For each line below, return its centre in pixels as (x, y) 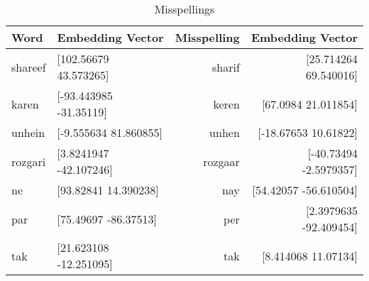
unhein (28, 132)
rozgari (29, 161)
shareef (29, 67)
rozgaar (221, 161)
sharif (226, 67)
